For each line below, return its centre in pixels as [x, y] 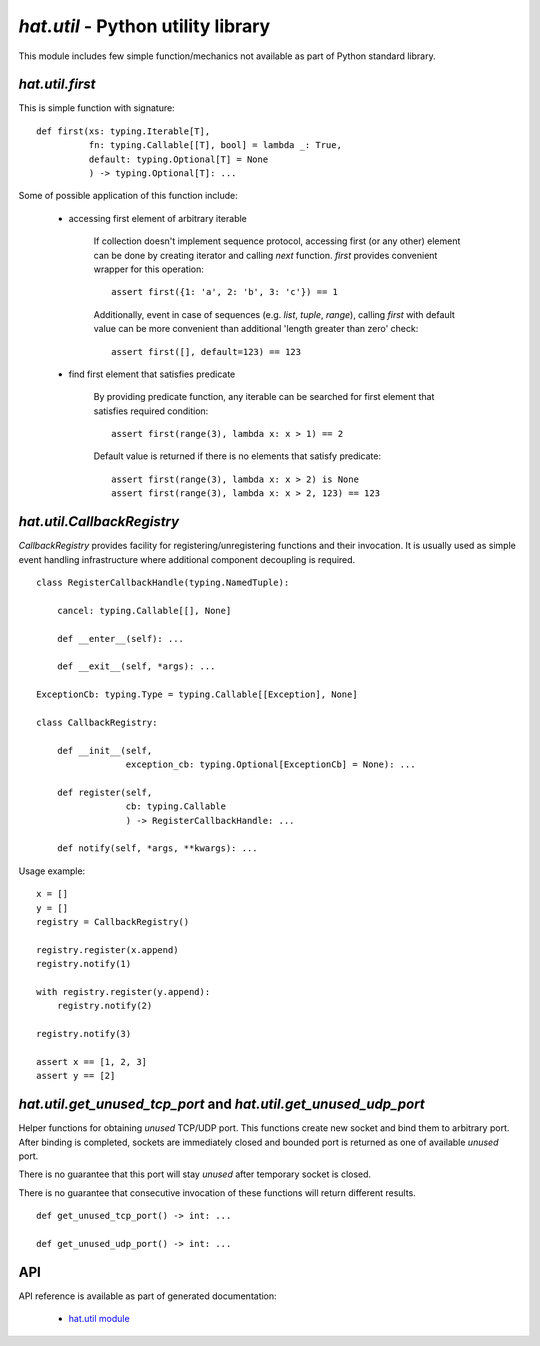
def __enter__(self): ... [120, 638]
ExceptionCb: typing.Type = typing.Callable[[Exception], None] [197, 694]
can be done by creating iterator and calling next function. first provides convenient [265, 255]
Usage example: [52, 871]
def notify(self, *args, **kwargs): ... [157, 848]
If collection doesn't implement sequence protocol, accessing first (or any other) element [277, 241]
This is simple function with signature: [96, 108]
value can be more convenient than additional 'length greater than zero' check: [256, 329]
